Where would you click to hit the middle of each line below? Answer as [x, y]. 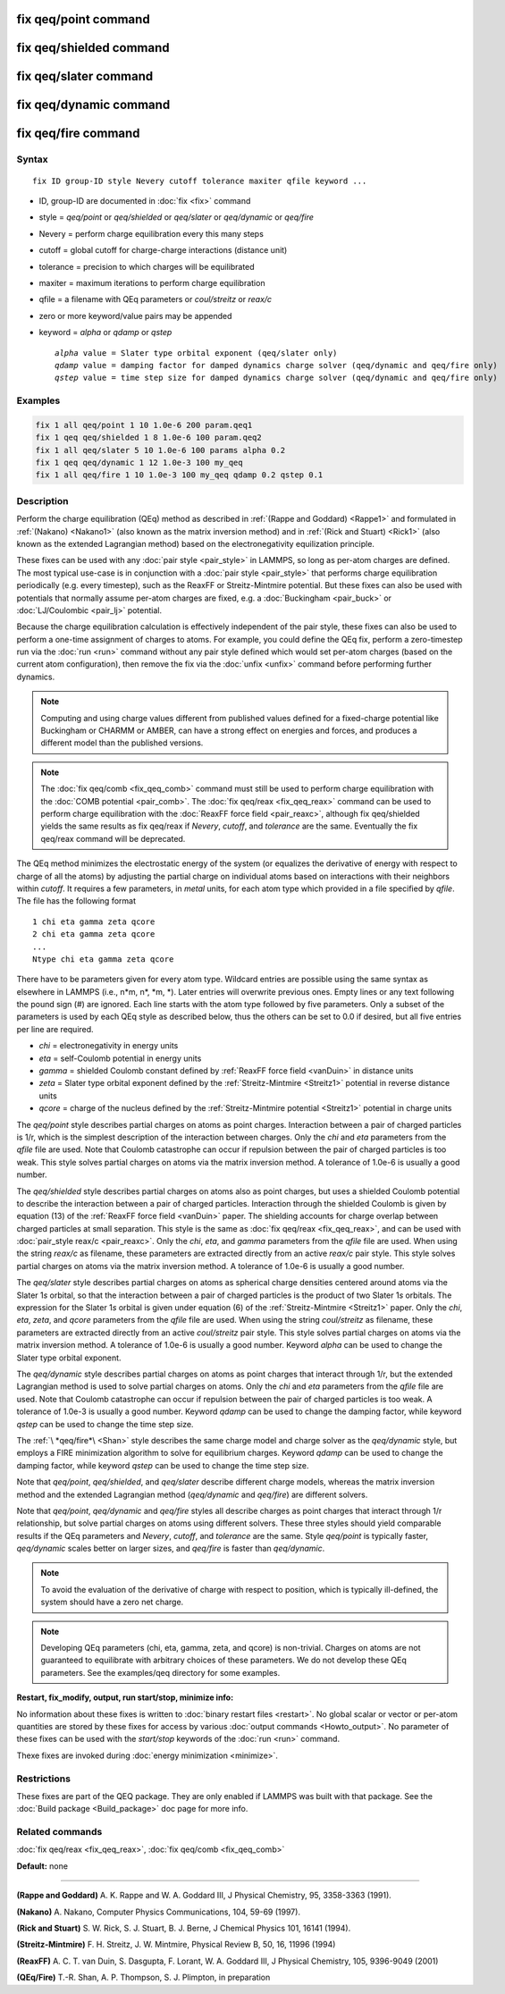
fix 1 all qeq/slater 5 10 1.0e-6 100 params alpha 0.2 [160, 450]
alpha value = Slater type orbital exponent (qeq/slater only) [196, 353]
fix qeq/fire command [78, 134]
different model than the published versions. [122, 743]
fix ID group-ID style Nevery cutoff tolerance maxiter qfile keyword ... [200, 181]
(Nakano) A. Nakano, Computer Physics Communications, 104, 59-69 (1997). [159, 1912]
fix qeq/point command [84, 19]
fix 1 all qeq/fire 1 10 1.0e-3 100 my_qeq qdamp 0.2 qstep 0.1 [179, 475]
